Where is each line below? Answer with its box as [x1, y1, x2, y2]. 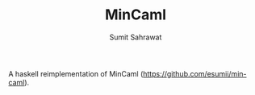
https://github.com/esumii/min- [142, 68, 247, 78]
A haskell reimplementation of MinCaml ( [8, 68, 144, 78]
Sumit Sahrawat [109, 32, 162, 42]
